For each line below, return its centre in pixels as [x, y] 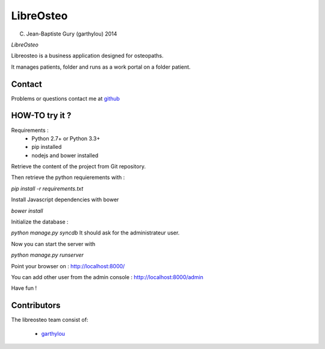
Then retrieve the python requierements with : [68, 177]
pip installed [47, 147]
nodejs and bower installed [65, 155]
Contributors [36, 305]
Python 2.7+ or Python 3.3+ [66, 138]
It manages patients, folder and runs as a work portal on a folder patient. [101, 67]
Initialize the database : [40, 222]
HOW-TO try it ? [41, 115]
